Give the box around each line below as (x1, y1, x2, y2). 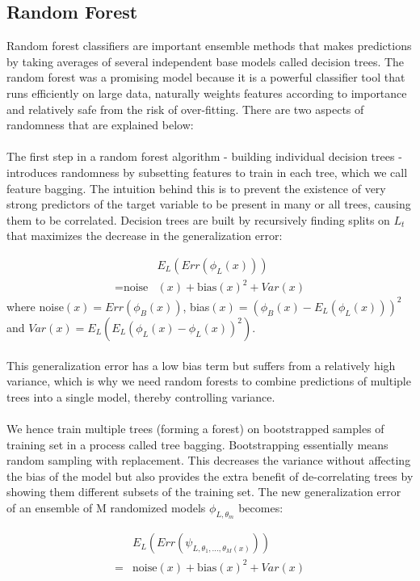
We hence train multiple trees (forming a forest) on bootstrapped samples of (6, 419, 384, 436)
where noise (6, 297, 64, 314)
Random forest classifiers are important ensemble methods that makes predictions (6, 37, 412, 54)
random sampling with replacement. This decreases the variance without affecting (6, 452, 411, 469)
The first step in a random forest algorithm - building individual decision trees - (6, 148, 402, 165)
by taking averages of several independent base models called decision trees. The (6, 53, 405, 69)
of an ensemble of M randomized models (6, 499, 206, 516)
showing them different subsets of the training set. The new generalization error (6, 483, 401, 500)
